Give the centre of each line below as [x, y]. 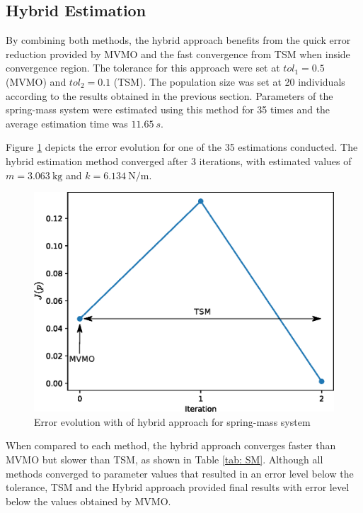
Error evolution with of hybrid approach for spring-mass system [172, 421]
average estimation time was [67, 123]
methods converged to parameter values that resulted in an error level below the [180, 473]
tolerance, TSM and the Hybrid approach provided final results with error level [178, 487]
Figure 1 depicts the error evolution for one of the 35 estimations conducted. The [182, 147]
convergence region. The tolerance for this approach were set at [143, 68]
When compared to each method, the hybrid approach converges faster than [171, 445]
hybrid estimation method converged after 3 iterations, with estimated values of [179, 160]
